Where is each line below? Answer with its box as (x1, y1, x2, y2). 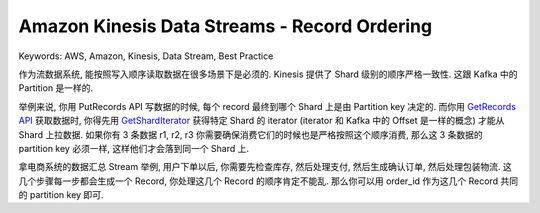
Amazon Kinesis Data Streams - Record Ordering (18, 15, 433, 37)
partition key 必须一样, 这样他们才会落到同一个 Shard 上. (18, 142, 250, 154)
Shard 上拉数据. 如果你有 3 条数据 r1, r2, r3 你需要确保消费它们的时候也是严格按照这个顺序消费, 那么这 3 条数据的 (18, 128, 484, 140)
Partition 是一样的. (18, 82, 94, 94)
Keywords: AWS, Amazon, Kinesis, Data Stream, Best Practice (18, 50, 274, 62)
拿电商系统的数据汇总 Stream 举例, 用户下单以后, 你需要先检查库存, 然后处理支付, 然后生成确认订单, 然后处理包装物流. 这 (18, 161, 512, 173)
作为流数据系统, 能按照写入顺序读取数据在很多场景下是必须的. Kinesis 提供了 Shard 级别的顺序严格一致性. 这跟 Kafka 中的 (18, 68, 518, 80)
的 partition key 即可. (18, 189, 104, 201)
